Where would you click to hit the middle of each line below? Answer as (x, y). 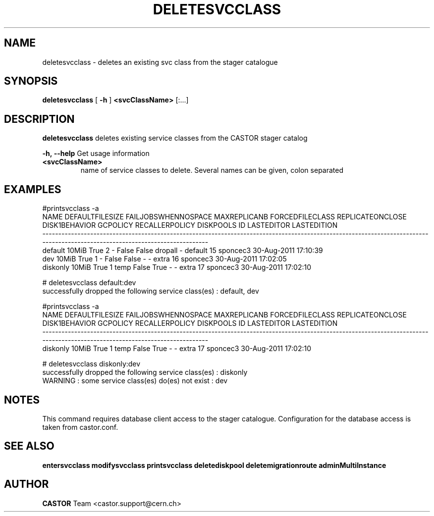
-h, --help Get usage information (96, 154)
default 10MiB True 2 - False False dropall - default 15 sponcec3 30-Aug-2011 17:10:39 (183, 251)
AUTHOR (27, 484)
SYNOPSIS (31, 81)
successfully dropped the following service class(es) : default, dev (151, 291)
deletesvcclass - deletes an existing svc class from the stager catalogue (160, 62)
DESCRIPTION (39, 119)
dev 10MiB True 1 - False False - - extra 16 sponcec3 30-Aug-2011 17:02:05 (164, 259)
